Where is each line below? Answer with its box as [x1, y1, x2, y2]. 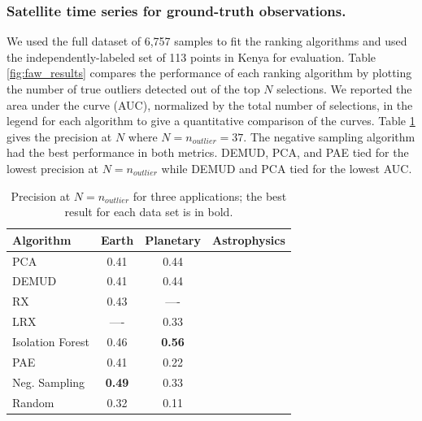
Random [12, 393, 54, 410]
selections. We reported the [276, 80, 412, 97]
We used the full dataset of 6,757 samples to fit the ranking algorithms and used [7, 33, 407, 50]
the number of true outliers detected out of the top [7, 80, 260, 97]
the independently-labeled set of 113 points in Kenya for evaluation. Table [7, 48, 376, 65]
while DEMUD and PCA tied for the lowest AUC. [161, 159, 412, 176]
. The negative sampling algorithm [243, 128, 415, 145]
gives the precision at [7, 128, 112, 145]
